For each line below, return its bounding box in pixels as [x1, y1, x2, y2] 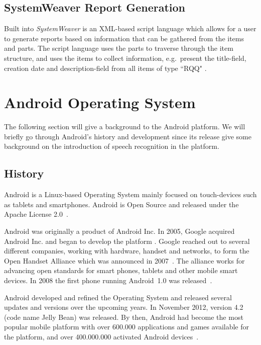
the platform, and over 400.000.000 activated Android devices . [4, 331, 199, 341]
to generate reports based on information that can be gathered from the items [4, 33, 244, 43]
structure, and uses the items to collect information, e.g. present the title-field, [4, 52, 246, 63]
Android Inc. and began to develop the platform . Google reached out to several [4, 235, 250, 246]
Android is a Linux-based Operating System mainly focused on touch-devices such [4, 189, 257, 200]
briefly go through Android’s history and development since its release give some [4, 131, 251, 141]
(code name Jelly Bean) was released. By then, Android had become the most [4, 311, 243, 322]
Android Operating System [4, 92, 196, 113]
